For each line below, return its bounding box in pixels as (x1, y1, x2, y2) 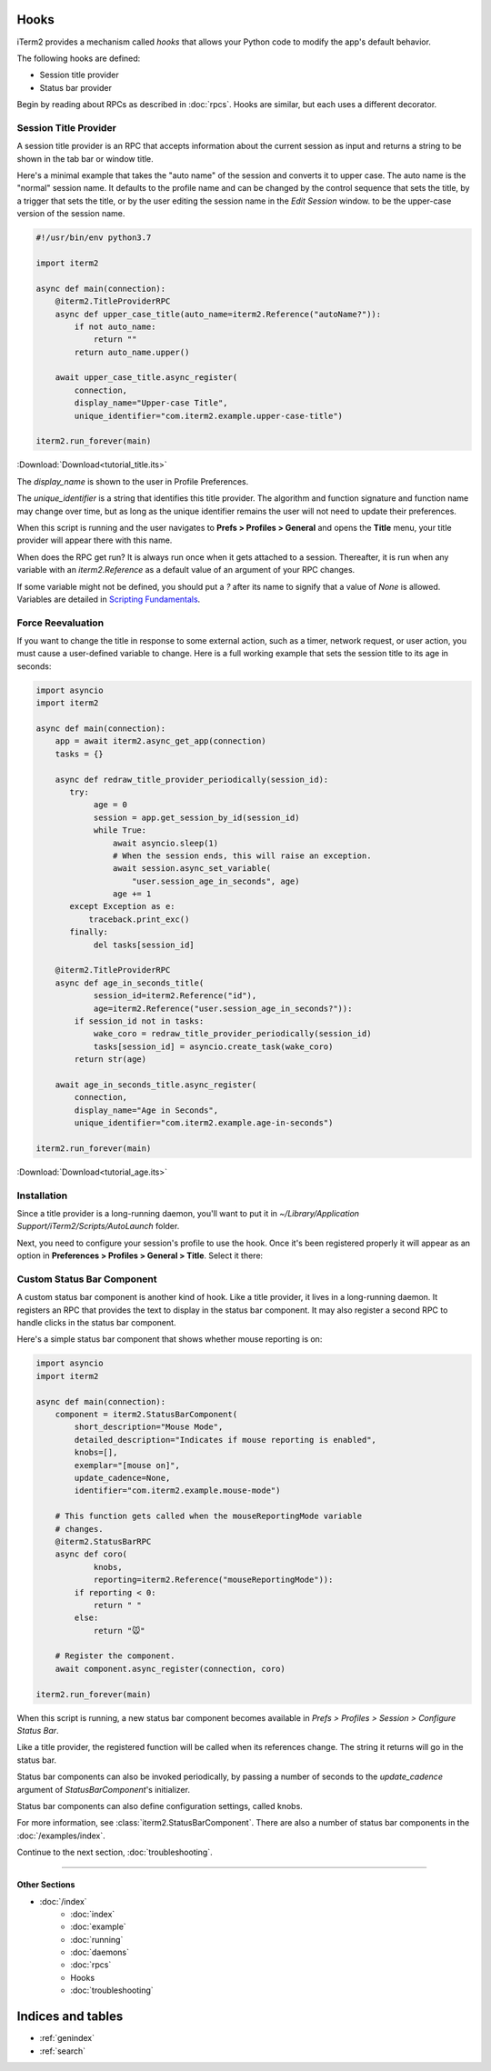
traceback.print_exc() (88, 914, 190, 925)
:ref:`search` (39, 2046, 86, 2056)
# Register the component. (55, 1651, 176, 1661)
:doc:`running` (70, 1934, 124, 1945)
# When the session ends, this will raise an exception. (112, 850, 372, 861)
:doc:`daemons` (70, 1946, 129, 1958)
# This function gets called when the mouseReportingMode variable (55, 1511, 363, 1522)
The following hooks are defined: (16, 53, 141, 64)
